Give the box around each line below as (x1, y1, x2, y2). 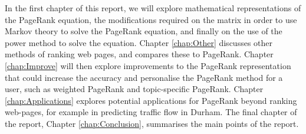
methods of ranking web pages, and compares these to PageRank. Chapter (5, 48, 274, 60)
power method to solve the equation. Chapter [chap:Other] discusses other (5, 36, 272, 48)
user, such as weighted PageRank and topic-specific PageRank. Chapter (5, 83, 264, 95)
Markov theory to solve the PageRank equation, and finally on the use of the (5, 25, 282, 37)
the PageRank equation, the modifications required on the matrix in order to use (5, 13, 297, 25)
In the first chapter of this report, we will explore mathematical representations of (5, 2, 301, 14)
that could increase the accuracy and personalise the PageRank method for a (5, 71, 283, 83)
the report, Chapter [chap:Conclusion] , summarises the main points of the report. (5, 117, 299, 129)
